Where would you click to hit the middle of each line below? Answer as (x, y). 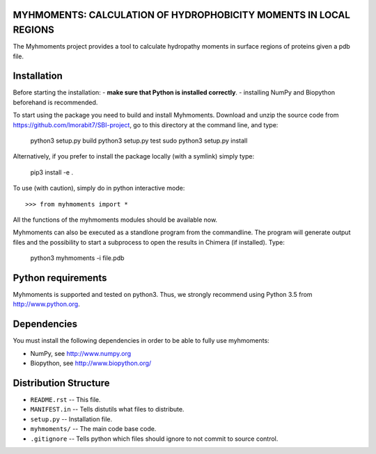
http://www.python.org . (46, 304)
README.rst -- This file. (65, 399)
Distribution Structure (61, 383)
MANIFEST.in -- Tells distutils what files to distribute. (107, 410)
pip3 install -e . (52, 172)
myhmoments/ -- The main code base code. (93, 429)
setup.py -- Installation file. (71, 419)
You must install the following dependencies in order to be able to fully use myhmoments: (141, 341)
